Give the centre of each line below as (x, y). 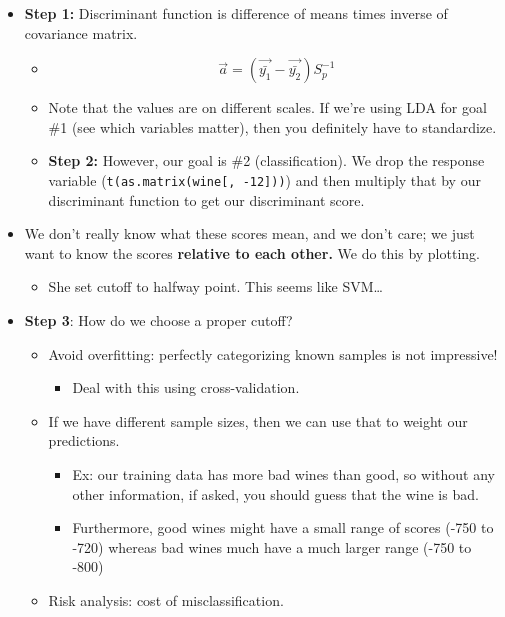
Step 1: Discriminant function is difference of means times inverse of (236, 13)
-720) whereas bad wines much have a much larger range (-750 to (272, 546)
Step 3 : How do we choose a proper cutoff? (158, 320)
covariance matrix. (81, 32)
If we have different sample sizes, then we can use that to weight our (258, 420)
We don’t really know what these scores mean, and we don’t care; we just (249, 233)
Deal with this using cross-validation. (186, 387)
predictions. (84, 440)
